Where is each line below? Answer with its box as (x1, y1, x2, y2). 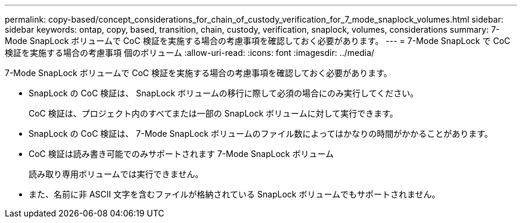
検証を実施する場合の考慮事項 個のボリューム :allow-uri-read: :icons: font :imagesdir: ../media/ (5, 48, 375, 58)
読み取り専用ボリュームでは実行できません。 (29, 169, 204, 179)
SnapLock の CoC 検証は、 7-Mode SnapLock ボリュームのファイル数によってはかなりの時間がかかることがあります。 (29, 128, 493, 139)
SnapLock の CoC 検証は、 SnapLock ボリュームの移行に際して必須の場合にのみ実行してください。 (29, 88, 419, 98)
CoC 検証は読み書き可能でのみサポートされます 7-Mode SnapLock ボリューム (29, 149, 334, 159)
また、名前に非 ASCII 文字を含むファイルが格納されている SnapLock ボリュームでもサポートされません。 (29, 189, 440, 199)
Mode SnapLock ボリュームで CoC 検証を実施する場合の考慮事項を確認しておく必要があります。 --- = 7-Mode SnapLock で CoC (5, 36, 511, 46)
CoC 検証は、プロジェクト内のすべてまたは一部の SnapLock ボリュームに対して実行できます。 (29, 108, 398, 118)
